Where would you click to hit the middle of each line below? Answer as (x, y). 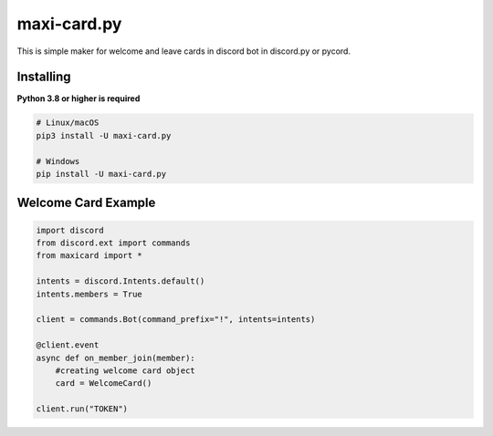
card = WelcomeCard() (104, 384)
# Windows (58, 161)
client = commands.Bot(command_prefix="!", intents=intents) (176, 320)
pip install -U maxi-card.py (101, 174)
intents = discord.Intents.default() (121, 281)
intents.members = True (89, 294)
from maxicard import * (89, 256)
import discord (70, 230)
